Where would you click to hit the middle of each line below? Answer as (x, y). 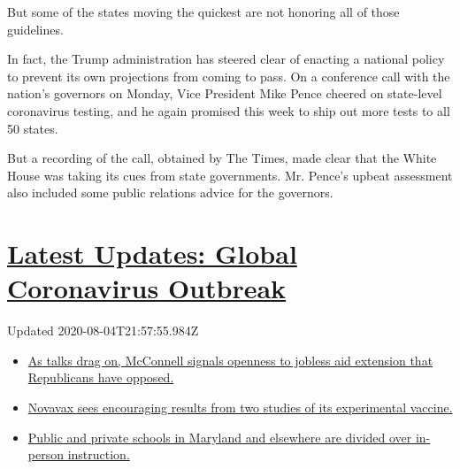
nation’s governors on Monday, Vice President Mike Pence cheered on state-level (225, 93)
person (46, 454)
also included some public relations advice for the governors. (170, 192)
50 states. (33, 128)
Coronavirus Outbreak (147, 288)
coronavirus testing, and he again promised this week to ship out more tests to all (229, 110)
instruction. (99, 454)
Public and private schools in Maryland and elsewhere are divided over (220, 437)
